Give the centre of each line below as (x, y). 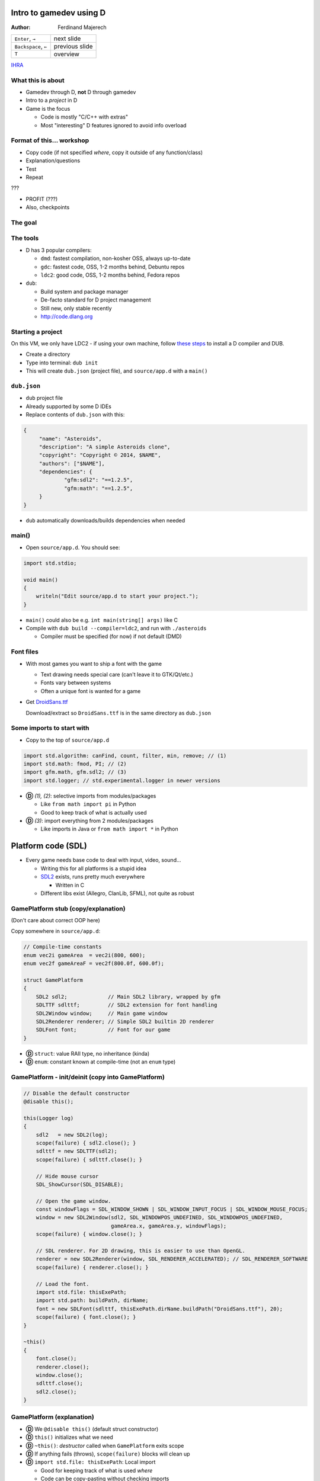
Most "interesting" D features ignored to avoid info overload (113, 125)
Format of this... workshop (50, 140)
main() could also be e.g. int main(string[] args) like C (102, 620)
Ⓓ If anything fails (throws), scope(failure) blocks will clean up (108, 1454)
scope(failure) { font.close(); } (86, 1317)
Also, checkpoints (48, 207)
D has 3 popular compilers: (59, 250)
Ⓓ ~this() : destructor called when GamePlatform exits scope (105, 1445)
